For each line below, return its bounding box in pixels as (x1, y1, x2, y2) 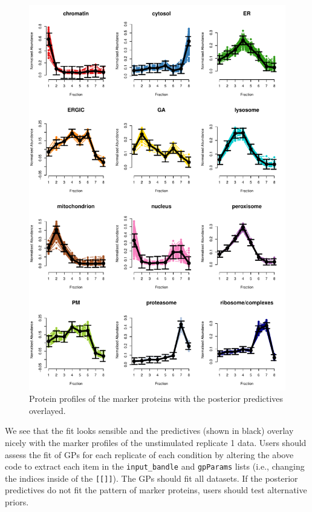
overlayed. (29, 404, 66, 416)
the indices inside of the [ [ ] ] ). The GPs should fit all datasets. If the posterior (5, 471, 298, 484)
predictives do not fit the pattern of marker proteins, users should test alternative (5, 484, 307, 496)
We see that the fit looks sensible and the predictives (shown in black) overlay (5, 424, 294, 437)
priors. (5, 496, 29, 508)
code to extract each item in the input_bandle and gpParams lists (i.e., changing (5, 460, 305, 473)
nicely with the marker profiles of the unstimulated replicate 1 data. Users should (5, 436, 307, 448)
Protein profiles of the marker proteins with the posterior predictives (29, 392, 284, 405)
